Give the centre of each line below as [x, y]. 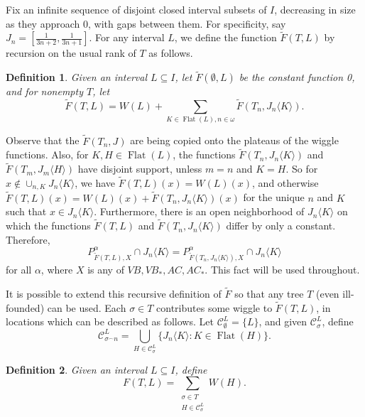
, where [57, 270]
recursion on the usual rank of [71, 53]
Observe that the [43, 140]
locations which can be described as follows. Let [110, 321]
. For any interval [127, 37]
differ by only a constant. [281, 226]
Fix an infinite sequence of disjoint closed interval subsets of [136, 9]
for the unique [274, 197]
